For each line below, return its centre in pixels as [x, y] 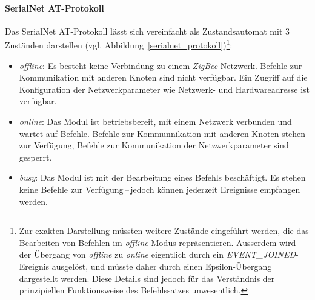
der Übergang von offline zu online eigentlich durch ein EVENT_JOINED [157, 254]
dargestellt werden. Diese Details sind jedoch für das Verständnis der [147, 278]
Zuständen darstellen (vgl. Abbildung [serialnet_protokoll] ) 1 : [119, 44]
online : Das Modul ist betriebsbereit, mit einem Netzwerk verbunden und [155, 122]
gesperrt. [35, 157]
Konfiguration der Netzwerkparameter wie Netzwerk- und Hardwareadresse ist [164, 89]
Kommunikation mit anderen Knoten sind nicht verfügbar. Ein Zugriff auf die [163, 77]
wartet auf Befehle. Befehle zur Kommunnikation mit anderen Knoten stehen [162, 133]
